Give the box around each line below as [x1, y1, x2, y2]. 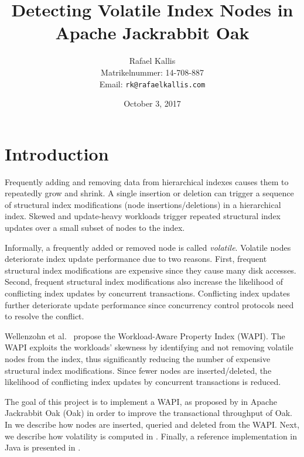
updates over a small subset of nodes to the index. [5, 221, 185, 234]
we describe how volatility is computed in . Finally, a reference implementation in [5, 429, 298, 442]
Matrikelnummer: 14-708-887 [101, 66, 204, 78]
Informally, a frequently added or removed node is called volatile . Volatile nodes [5, 241, 291, 253]
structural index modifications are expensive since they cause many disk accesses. [5, 264, 296, 276]
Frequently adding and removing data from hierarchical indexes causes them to [5, 175, 289, 187]
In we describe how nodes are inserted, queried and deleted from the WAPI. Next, [5, 418, 300, 430]
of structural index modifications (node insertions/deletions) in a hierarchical [5, 198, 281, 210]
